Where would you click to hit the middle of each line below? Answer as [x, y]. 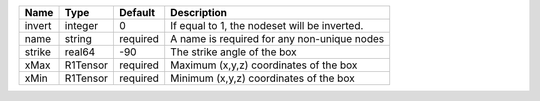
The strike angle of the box [233, 52]
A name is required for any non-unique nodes [277, 38]
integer [81, 25]
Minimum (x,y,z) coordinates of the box [262, 78]
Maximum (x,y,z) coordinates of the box [264, 65]
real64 [80, 52]
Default [137, 12]
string [78, 38]
